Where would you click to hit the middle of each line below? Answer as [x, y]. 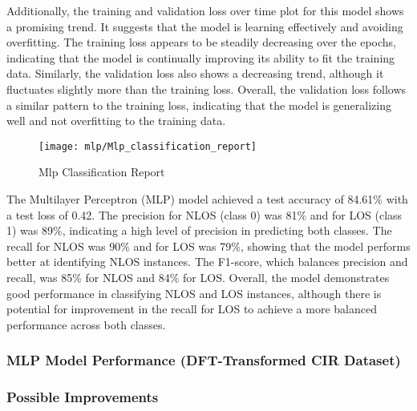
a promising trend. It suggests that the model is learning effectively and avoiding [205, 26]
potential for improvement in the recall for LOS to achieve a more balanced [192, 309]
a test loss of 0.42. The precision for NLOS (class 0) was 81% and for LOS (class [204, 214]
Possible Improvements [83, 397]
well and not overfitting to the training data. [116, 121]
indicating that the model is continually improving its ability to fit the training [201, 57]
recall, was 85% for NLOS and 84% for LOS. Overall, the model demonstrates [198, 277]
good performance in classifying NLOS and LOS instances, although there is [194, 293]
